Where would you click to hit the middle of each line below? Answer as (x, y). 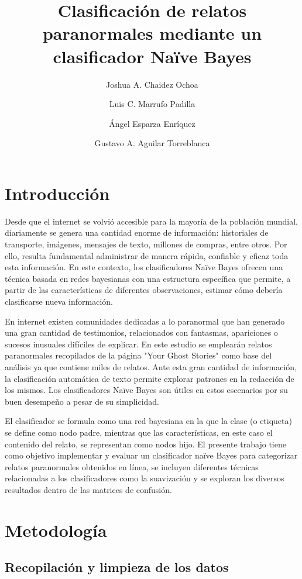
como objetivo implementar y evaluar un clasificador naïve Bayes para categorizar (151, 455)
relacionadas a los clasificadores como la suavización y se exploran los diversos (145, 478)
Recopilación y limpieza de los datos (117, 567)
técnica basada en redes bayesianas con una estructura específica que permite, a (148, 278)
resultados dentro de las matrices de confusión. (88, 489)
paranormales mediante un (152, 33)
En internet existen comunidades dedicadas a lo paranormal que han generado (145, 321)
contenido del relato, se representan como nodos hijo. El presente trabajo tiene (145, 444)
